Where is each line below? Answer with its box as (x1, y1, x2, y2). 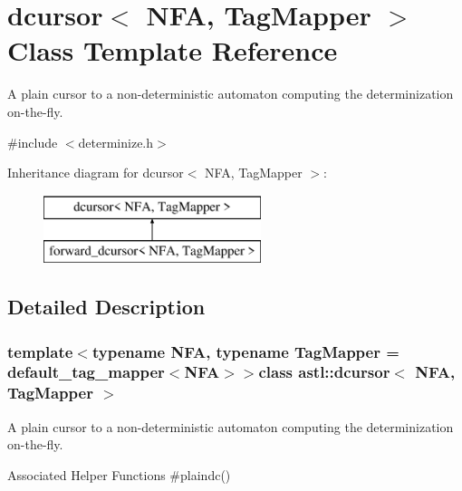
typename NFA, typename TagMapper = (91, 340, 399, 362)
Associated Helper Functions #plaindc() (7, 465, 231, 484)
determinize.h (78, 132, 154, 151)
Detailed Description (7, 293, 206, 321)
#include (7, 132, 58, 151)
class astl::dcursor (258, 361, 390, 383)
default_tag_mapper (7, 361, 165, 383)
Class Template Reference (7, 32, 338, 69)
